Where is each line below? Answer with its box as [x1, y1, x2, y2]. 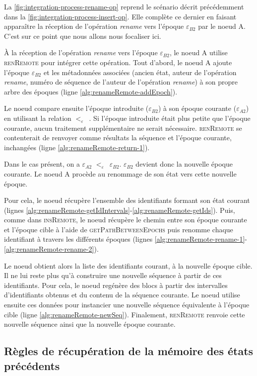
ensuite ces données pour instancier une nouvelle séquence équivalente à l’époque [4, 299, 250, 310]
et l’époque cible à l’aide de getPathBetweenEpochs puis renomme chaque [4, 224, 233, 234]
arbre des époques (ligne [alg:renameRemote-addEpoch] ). [4, 86, 178, 96]
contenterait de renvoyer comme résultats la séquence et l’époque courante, [4, 132, 232, 143]
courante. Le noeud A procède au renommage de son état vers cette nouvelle [4, 168, 237, 179]
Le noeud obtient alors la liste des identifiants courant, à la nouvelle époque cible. [4, 260, 253, 271]
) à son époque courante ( [158, 103, 237, 113]
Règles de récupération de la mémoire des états [4, 343, 254, 359]
